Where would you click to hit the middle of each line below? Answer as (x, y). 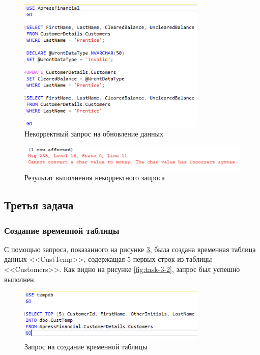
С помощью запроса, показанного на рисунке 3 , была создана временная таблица (130, 249)
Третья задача (39, 205)
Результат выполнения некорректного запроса (95, 177)
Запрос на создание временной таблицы (86, 346)
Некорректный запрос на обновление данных (94, 134)
